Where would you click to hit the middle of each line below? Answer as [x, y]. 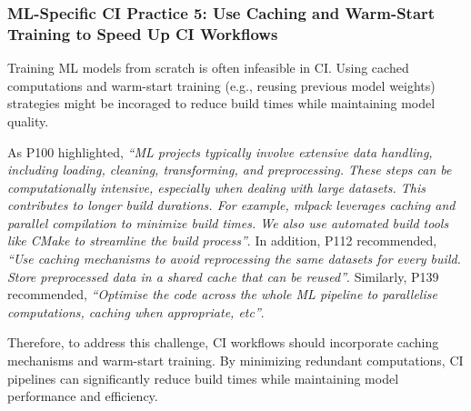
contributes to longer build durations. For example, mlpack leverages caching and [231, 205]
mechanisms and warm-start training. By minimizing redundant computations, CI [235, 361]
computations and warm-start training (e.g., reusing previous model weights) [221, 85]
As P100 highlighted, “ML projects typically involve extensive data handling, [220, 151]
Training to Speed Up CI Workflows [143, 33]
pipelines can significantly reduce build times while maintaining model [203, 378]
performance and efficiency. [83, 396]
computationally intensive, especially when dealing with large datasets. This [217, 187]
